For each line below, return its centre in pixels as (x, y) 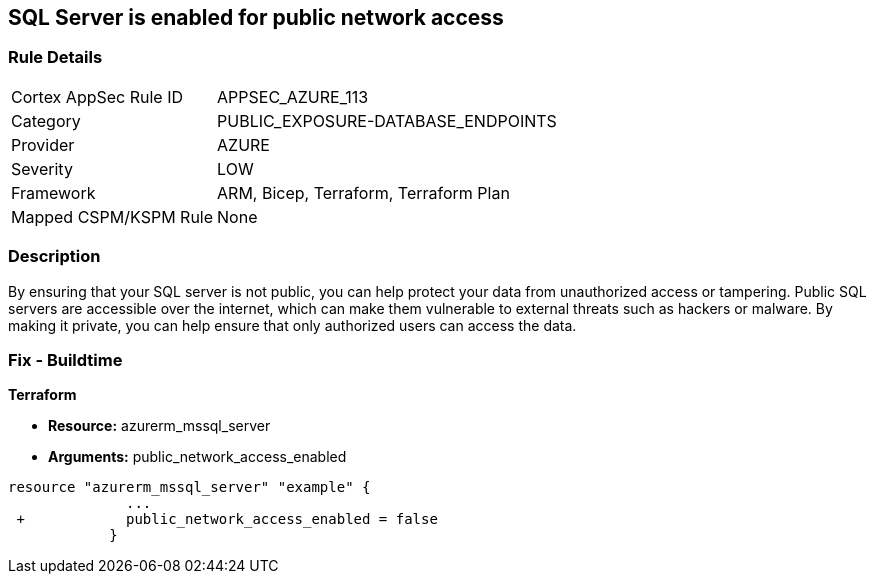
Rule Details (55, 57)
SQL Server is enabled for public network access (256, 17)
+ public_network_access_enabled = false (227, 519)
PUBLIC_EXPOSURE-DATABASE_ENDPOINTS (387, 120)
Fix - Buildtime (65, 359)
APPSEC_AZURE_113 (293, 96)
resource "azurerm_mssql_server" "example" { (189, 487)
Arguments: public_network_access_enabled (197, 457)
